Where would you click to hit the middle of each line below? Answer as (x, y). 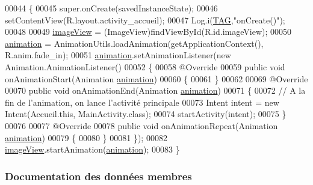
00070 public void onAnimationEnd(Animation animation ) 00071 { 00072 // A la (155, 90)
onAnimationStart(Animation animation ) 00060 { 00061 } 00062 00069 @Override (156, 78)
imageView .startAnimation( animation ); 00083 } (92, 149)
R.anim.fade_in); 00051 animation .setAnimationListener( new (118, 55)
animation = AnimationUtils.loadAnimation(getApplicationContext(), (134, 43)
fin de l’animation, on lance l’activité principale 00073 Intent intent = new (142, 102)
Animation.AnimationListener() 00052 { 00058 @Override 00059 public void (145, 66)
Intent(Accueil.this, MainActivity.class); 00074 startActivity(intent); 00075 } (146, 114)
